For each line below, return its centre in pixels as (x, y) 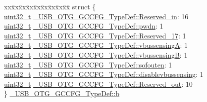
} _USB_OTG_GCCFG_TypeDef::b (62, 93)
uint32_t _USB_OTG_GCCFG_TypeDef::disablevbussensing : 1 (104, 74)
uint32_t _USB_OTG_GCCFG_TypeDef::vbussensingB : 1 (96, 54)
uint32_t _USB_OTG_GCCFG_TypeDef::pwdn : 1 (84, 26)
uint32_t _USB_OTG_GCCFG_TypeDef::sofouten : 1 (88, 64)
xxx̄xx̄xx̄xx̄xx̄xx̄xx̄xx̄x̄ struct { (50, 6)
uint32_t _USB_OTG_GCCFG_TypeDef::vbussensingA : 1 (96, 45)
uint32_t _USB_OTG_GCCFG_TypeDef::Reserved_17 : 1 (95, 35)
